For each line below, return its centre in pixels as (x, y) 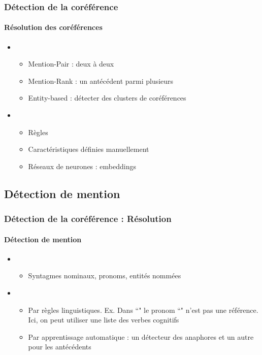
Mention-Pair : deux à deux (71, 64)
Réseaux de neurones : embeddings (82, 166)
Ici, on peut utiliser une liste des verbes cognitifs (104, 320)
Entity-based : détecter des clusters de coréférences (107, 98)
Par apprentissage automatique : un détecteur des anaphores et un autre (141, 336)
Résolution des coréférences (53, 27)
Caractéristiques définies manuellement (89, 149)
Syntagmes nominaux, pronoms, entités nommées (105, 276)
